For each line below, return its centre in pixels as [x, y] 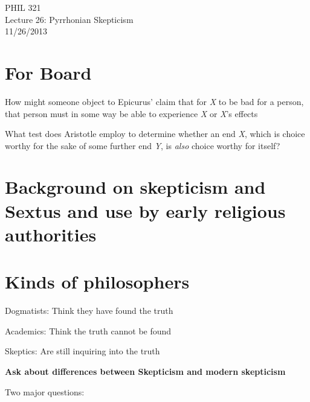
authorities [51, 234]
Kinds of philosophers [97, 282]
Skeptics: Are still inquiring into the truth [82, 351]
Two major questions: [45, 391]
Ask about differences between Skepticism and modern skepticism [145, 371]
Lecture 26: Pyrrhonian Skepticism [69, 19]
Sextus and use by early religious [145, 210]
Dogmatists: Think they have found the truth [89, 311]
